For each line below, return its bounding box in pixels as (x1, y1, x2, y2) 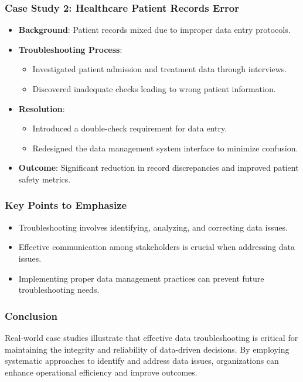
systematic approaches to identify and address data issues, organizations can (5, 354, 279, 367)
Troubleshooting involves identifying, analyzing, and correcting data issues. (18, 221, 288, 233)
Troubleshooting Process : (18, 43, 122, 55)
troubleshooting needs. (18, 283, 100, 296)
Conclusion (5, 308, 57, 323)
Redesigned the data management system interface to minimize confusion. (32, 141, 298, 154)
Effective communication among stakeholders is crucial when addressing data (18, 241, 295, 253)
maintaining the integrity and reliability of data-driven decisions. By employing (5, 343, 290, 355)
